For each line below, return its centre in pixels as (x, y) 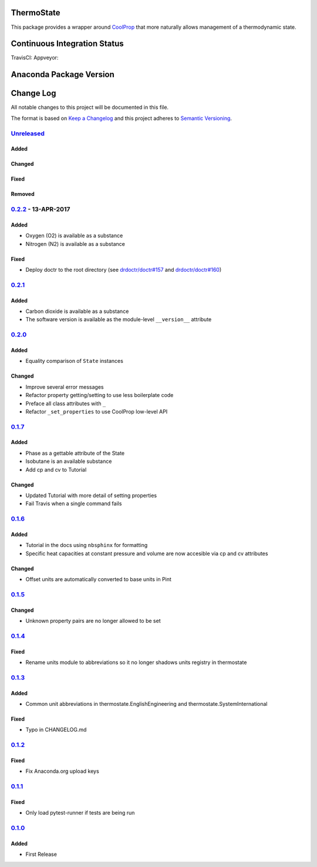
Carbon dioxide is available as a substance (77, 311)
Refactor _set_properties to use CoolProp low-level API (97, 411)
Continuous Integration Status (67, 44)
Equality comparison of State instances (74, 361)
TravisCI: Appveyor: (35, 58)
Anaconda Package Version (63, 74)
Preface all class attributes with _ (66, 404)
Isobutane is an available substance (69, 461)
